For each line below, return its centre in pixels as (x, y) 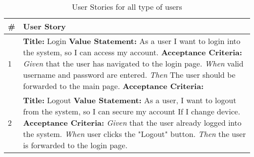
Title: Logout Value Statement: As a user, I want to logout (130, 100)
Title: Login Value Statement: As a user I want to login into (132, 41)
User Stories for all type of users (127, 7)
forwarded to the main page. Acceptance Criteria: (113, 86)
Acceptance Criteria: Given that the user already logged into (132, 123)
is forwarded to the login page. (75, 145)
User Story (44, 26)
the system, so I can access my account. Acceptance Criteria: (133, 52)
